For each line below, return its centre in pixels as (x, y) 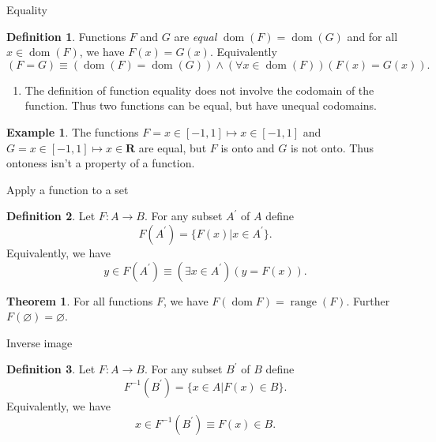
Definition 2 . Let (51, 216)
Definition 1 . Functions (66, 36)
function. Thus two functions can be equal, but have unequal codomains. (201, 105)
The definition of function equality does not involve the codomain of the (199, 90)
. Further (368, 300)
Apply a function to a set (68, 189)
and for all (372, 36)
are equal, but (173, 147)
